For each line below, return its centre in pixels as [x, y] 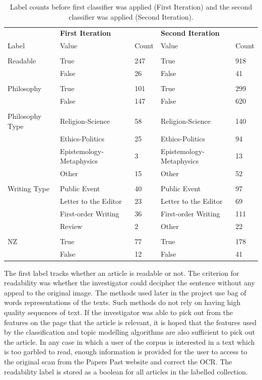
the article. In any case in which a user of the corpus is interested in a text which [129, 341]
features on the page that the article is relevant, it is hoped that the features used [130, 322]
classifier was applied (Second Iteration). [131, 16]
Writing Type [28, 188]
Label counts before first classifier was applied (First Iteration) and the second [131, 7]
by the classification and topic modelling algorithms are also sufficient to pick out [130, 332]
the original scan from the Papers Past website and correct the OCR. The [118, 361]
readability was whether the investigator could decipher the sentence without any [129, 283]
